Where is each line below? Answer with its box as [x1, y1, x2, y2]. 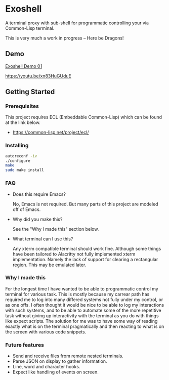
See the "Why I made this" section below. [12, 226, 99, 232]
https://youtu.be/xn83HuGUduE [5, 73, 72, 79]
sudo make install [5, 167, 44, 173]
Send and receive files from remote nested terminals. [12, 353, 124, 359]
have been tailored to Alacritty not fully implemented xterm [12, 251, 136, 257]
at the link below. [5, 119, 40, 125]
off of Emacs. [12, 206, 41, 213]
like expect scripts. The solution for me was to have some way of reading [5, 318, 158, 324]
